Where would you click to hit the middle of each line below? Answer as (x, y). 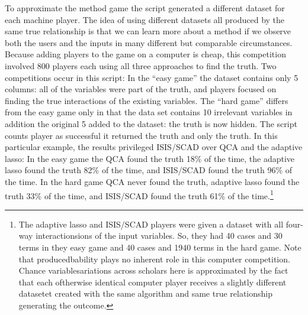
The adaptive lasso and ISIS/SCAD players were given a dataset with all (151, 224)
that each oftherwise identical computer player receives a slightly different (153, 282)
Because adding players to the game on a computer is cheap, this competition (145, 54)
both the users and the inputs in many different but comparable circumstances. (149, 42)
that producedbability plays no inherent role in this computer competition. (154, 259)
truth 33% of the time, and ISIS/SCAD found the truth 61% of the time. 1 (139, 194)
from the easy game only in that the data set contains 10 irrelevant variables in (149, 112)
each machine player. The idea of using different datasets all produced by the (145, 19)
